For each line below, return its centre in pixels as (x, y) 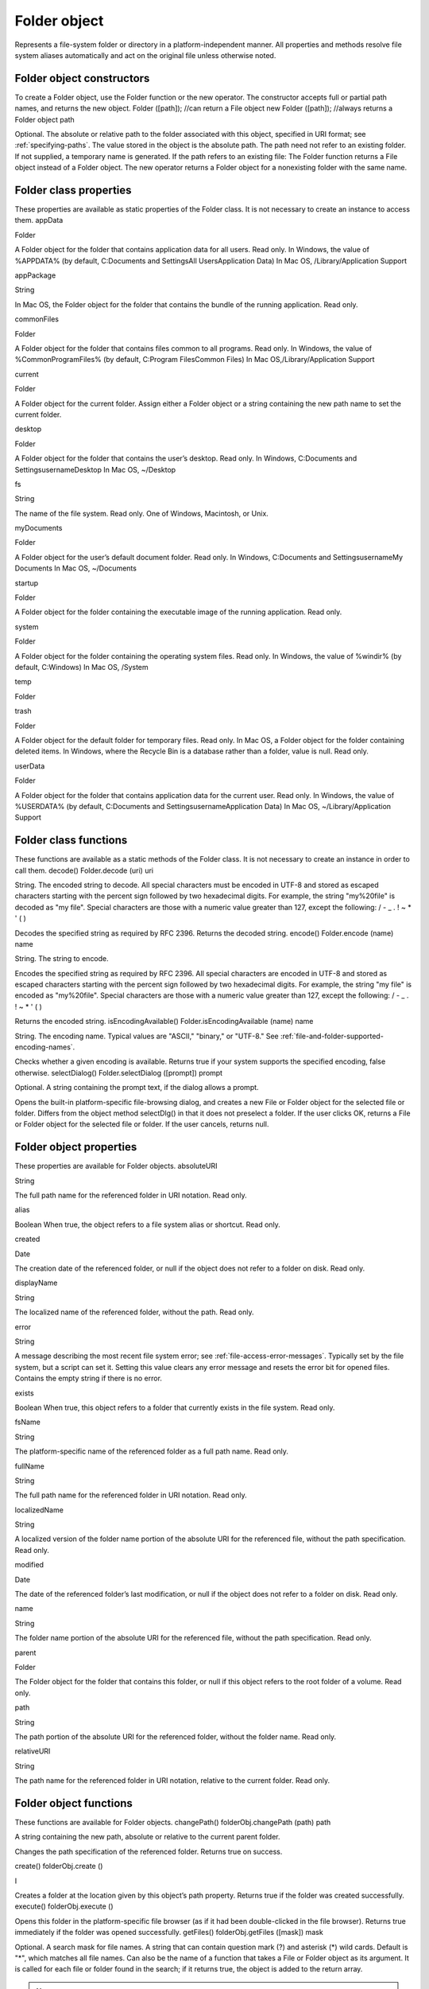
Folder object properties (76, 1147)
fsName (28, 1422)
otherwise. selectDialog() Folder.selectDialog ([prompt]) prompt (118, 1072)
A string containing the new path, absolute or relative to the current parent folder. (148, 1837)
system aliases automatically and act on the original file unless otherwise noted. (145, 55)
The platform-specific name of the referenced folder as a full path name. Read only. (152, 1451)
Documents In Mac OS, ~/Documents (75, 568)
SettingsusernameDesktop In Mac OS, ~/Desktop (95, 469)
